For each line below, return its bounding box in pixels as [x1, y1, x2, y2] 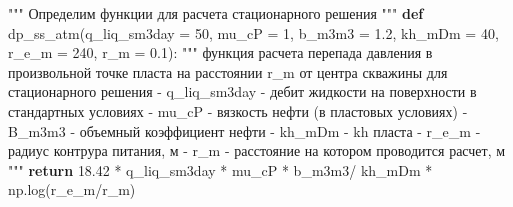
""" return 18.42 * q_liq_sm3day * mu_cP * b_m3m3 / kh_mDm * [8, 159, 433, 180]
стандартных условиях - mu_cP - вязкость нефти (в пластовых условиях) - [8, 100, 468, 121]
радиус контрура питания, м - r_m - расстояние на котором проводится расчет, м [8, 140, 506, 161]
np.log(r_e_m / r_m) [8, 179, 136, 200]
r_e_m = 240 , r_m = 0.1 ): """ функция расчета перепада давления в [8, 42, 433, 63]
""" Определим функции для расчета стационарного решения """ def [8, 3, 424, 23]
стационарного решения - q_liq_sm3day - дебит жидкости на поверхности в [8, 81, 477, 102]
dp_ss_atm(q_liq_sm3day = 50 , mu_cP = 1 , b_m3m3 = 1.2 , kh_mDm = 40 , [8, 22, 499, 43]
